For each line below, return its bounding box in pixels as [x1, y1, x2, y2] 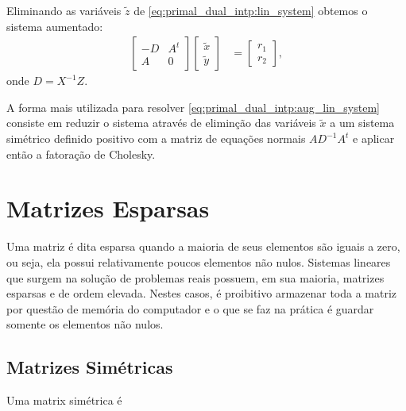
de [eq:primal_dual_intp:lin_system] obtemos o [133, 2, 368, 18]
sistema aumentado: [6, 17, 103, 34]
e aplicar [353, 130, 395, 146]
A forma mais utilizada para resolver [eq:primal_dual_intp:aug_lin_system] [6, 98, 380, 115]
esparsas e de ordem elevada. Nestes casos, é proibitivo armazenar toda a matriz [6, 285, 397, 302]
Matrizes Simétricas [6, 355, 173, 379]
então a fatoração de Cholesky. [6, 145, 156, 162]
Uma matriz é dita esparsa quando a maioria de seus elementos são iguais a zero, [6, 238, 400, 255]
